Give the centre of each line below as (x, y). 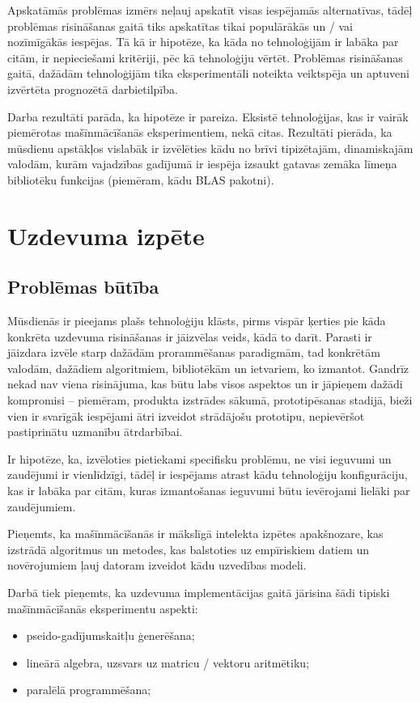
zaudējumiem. (42, 506)
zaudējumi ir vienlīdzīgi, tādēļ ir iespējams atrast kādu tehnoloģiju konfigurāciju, (208, 474)
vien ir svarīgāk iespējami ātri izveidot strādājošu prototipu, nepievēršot (186, 415)
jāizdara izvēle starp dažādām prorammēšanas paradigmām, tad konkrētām (194, 352)
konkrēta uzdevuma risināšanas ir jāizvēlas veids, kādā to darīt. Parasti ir (190, 336)
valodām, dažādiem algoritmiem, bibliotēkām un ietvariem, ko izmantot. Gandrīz (208, 368)
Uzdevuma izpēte (106, 235)
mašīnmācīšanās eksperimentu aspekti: (103, 608)
